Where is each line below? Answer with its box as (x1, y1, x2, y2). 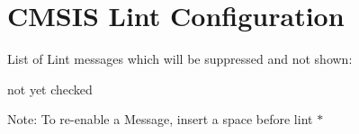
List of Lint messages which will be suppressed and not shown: (7, 49, 353, 68)
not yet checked (7, 79, 93, 98)
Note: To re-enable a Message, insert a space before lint (7, 110, 313, 129)
